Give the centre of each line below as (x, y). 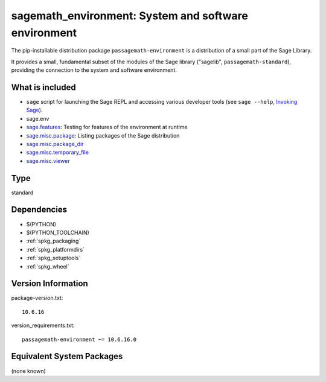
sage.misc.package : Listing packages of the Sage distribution (103, 135)
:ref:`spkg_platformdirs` (55, 249)
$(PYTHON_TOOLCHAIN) (58, 232)
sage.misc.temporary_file (57, 152)
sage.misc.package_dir (55, 144)
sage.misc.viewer (48, 161)
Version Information (50, 284)
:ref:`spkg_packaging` (53, 241)
